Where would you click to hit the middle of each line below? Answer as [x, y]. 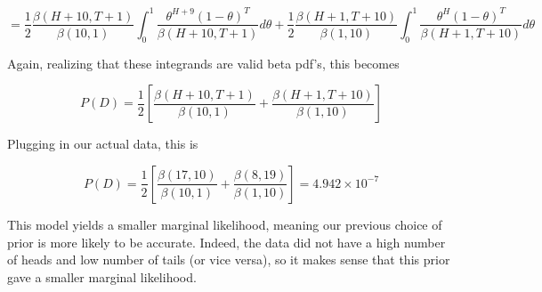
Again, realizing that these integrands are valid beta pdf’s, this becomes [203, 63]
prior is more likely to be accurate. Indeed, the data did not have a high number [227, 242]
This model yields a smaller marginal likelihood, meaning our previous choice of [225, 224]
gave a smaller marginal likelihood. [102, 276]
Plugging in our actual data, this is [103, 144]
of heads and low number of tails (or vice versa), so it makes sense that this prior [229, 260]
